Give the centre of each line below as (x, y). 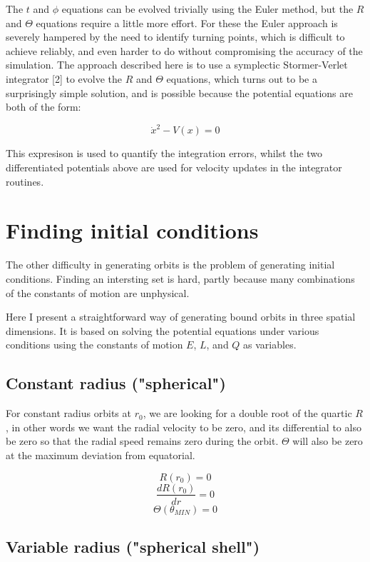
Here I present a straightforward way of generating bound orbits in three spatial (181, 317)
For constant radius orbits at (68, 413)
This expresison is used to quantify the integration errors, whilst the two (164, 153)
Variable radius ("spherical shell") (133, 546)
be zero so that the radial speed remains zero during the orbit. (142, 441)
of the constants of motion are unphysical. (98, 292)
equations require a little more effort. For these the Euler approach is (187, 22)
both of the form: (43, 107)
